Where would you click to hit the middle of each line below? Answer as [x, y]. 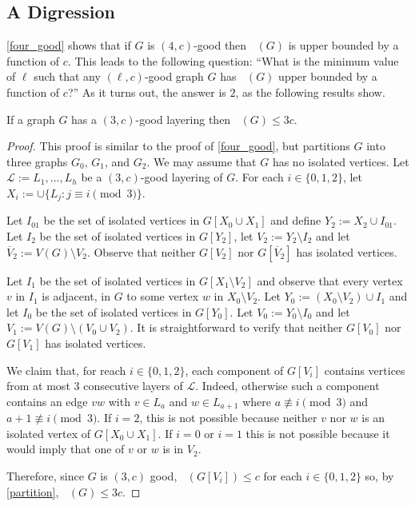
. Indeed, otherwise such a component [287, 386]
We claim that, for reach [66, 370]
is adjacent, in [76, 296]
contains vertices [365, 370]
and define [296, 220]
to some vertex [163, 296]
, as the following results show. [310, 92]
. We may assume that [202, 161]
